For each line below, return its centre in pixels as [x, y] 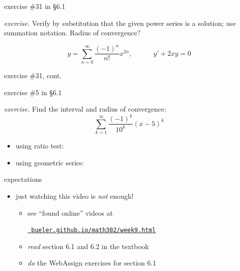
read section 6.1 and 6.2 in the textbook [88, 246]
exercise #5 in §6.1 [33, 92]
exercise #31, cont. [33, 75]
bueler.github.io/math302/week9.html [93, 230]
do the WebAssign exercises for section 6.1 [92, 263]
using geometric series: [50, 162]
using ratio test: [40, 146]
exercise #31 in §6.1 [35, 6]
